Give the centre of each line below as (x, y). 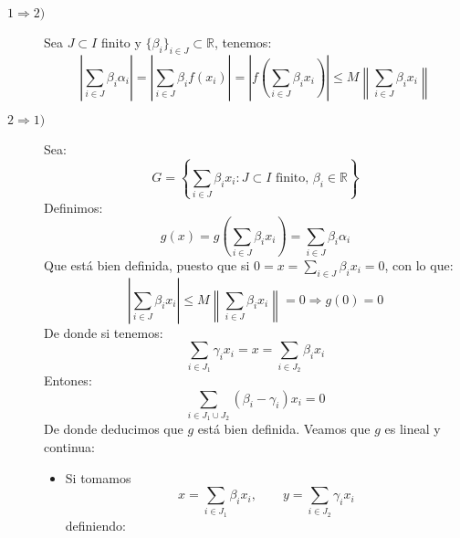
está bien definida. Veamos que (284, 429)
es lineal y (413, 429)
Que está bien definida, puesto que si (147, 264)
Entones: (68, 380)
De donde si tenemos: (104, 332)
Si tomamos (98, 477)
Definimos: (73, 207)
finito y (121, 42)
